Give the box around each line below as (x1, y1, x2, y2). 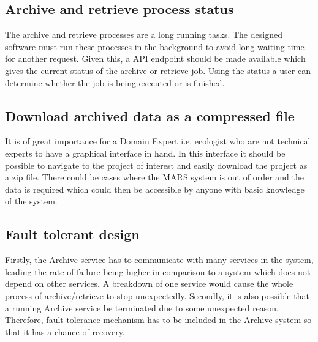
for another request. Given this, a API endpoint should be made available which (5, 52, 306, 65)
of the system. (5, 195, 58, 207)
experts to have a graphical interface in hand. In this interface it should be (5, 146, 286, 159)
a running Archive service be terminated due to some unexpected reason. (5, 301, 279, 314)
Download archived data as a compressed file (5, 106, 295, 125)
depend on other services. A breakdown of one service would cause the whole (5, 277, 293, 290)
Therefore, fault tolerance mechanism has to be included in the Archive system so (5, 313, 312, 326)
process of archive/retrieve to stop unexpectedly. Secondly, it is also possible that (5, 289, 309, 302)
